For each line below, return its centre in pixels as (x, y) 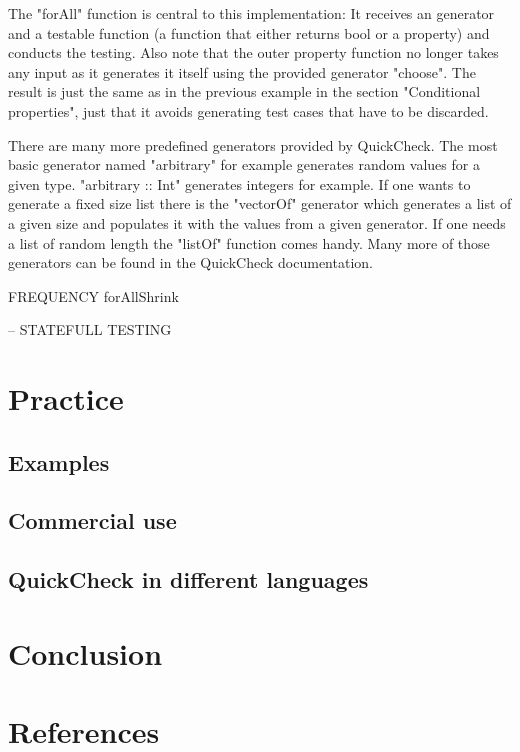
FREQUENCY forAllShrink (93, 295)
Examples (59, 461)
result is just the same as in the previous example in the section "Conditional (244, 91)
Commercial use (92, 520)
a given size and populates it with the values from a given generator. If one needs (257, 222)
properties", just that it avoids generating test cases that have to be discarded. (248, 110)
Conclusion (85, 652)
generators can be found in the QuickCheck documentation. (190, 262)
